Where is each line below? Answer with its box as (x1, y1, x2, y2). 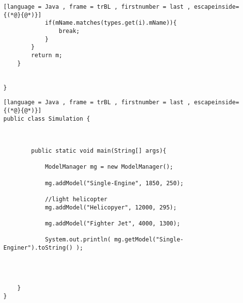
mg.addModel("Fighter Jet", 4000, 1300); (45, 220, 181, 227)
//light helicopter (45, 196, 107, 203)
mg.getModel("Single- (114, 236, 184, 243)
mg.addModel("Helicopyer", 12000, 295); (45, 204, 177, 211)
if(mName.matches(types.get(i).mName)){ (45, 19, 177, 27)
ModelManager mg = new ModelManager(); (45, 163, 173, 171)
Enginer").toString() (3, 244, 73, 252)
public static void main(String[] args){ (31, 147, 167, 155)
